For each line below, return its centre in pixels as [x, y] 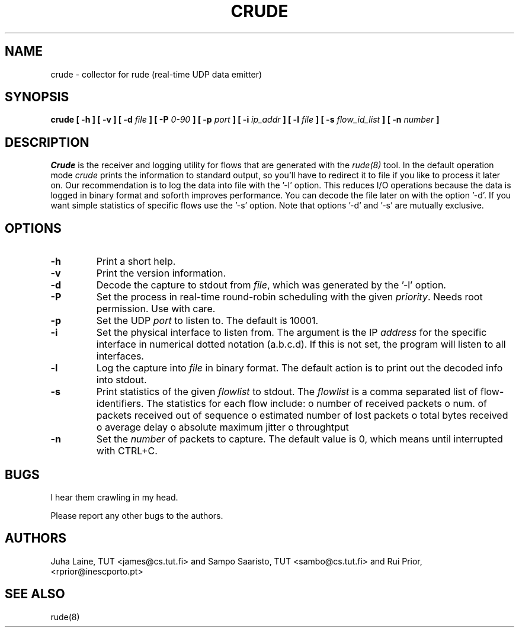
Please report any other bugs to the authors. [137, 515]
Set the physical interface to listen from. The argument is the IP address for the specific [291, 333]
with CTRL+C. [127, 451]
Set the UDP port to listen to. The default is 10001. [207, 321]
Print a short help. [136, 262]
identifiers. [120, 404]
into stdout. [121, 380]
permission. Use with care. [156, 309]
